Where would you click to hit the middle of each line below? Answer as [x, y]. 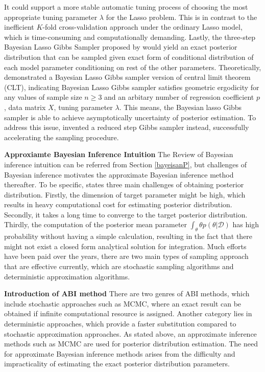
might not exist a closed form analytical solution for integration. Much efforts [125, 246]
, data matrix [25, 107]
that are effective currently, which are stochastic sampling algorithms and [119, 266]
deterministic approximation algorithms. [67, 276]
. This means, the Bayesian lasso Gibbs [180, 107]
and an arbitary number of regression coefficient [179, 97]
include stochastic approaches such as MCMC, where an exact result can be [123, 303]
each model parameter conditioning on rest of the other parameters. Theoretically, [133, 67]
